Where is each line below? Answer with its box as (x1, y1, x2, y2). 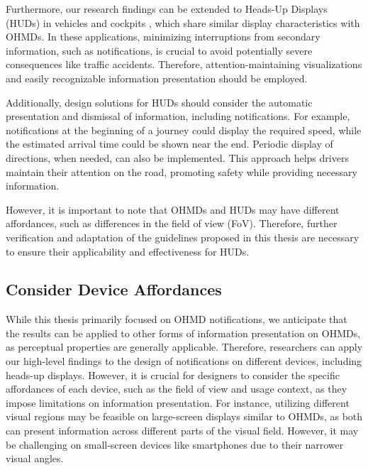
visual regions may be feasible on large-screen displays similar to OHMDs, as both (6, 409, 363, 424)
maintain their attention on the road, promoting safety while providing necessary (6, 164, 357, 179)
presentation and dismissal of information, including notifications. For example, (6, 109, 350, 124)
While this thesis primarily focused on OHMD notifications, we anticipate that (6, 312, 347, 327)
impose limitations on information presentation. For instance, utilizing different (6, 395, 350, 410)
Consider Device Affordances (6, 278, 222, 300)
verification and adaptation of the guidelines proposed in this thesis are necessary (6, 229, 359, 244)
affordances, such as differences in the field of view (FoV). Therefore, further (6, 216, 338, 231)
